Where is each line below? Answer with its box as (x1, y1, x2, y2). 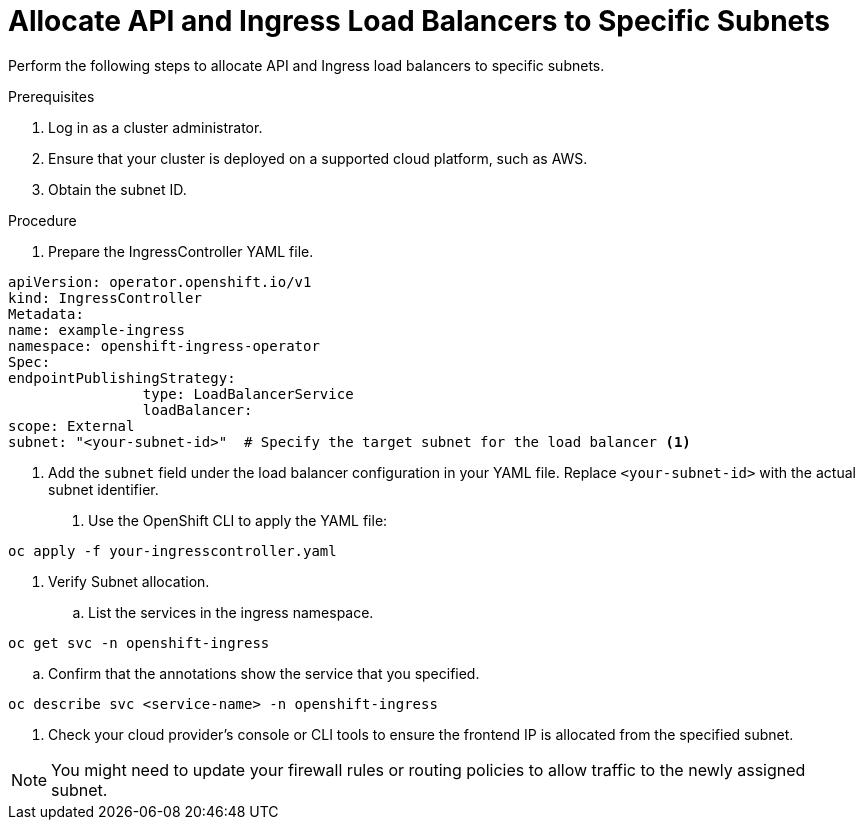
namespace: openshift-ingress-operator (8, 337, 320, 354)
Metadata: (8, 305, 84, 322)
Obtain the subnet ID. (48, 180, 187, 198)
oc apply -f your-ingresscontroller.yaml (8, 542, 337, 559)
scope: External (8, 417, 135, 434)
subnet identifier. (48, 480, 159, 498)
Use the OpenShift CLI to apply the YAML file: (88, 511, 388, 529)
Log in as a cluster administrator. (48, 118, 263, 136)
